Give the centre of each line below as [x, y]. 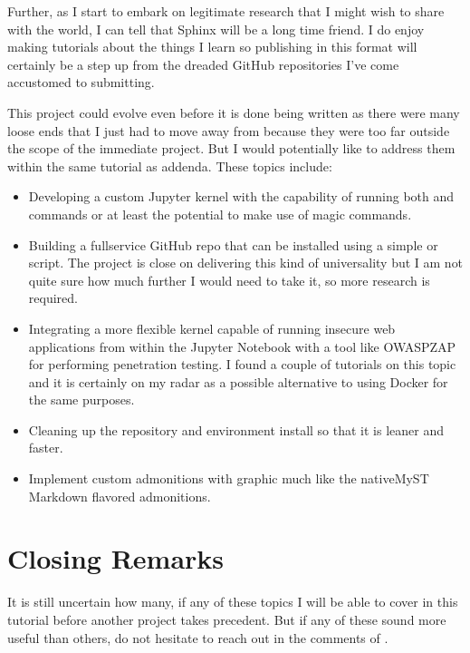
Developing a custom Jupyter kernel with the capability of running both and [241, 196]
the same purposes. [82, 400]
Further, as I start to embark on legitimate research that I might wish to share [226, 11]
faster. [46, 448]
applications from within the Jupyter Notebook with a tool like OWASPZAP [242, 346]
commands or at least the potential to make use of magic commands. [220, 214]
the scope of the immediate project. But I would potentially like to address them [231, 148]
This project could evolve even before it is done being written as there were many [234, 112]
